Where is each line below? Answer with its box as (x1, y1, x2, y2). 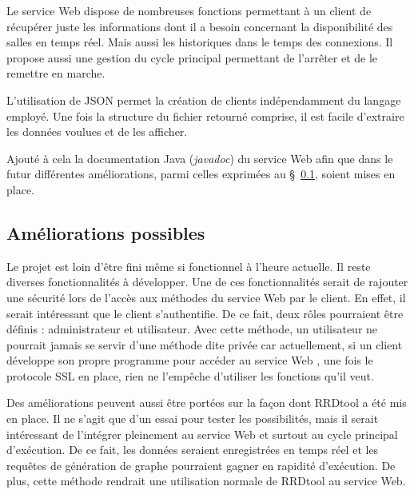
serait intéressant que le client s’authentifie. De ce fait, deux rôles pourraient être (6, 305, 404, 321)
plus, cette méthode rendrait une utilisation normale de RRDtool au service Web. (6, 472, 406, 489)
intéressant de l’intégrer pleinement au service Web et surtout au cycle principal (6, 425, 398, 442)
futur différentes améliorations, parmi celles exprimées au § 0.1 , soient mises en (6, 165, 396, 182)
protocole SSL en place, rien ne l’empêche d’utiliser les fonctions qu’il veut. (6, 367, 374, 384)
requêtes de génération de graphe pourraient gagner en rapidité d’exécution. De (6, 456, 396, 473)
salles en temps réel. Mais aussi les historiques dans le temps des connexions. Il (6, 34, 393, 50)
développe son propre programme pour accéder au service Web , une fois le (6, 352, 373, 369)
